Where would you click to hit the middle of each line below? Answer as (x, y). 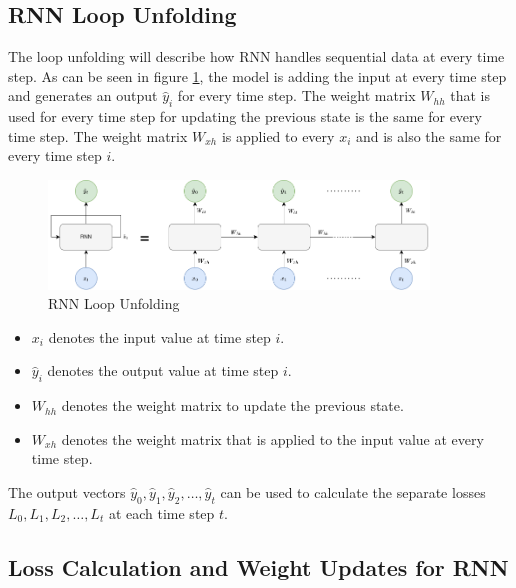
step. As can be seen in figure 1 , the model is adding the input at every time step (257, 75)
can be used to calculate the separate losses (353, 491)
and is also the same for (428, 135)
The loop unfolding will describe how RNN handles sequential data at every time (256, 56)
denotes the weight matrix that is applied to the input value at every (272, 438)
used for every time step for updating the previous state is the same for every (245, 116)
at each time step (161, 512)
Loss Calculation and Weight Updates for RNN (258, 566)
